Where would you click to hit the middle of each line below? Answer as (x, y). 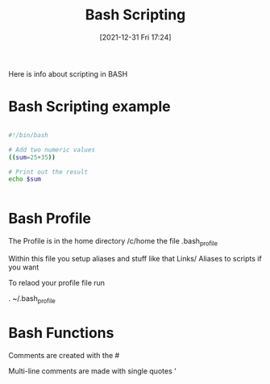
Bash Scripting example (89, 107)
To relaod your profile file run (57, 282)
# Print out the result (48, 172)
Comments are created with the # (64, 355)
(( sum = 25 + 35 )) (32, 157)
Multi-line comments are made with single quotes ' (93, 371)
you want (24, 267)
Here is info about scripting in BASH (68, 73)
